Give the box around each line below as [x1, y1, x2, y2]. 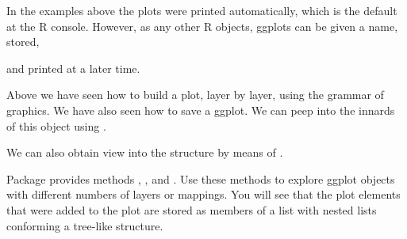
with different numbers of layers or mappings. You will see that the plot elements [6, 186, 401, 203]
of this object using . [6, 117, 106, 134]
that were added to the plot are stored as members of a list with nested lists [6, 201, 377, 218]
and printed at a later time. [6, 59, 140, 76]
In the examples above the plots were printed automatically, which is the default [6, 2, 397, 18]
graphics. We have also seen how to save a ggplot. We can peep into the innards [6, 101, 395, 118]
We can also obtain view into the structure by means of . [6, 144, 283, 161]
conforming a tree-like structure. [6, 217, 163, 233]
